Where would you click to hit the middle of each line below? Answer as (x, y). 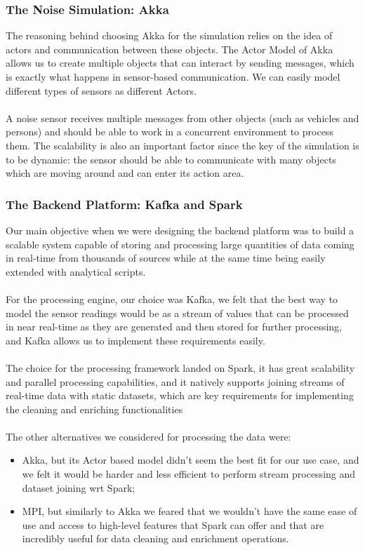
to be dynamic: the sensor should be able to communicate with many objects (171, 159)
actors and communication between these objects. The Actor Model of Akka (170, 49)
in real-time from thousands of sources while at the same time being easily (166, 258)
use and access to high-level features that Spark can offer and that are (173, 524)
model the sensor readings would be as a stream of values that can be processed (177, 313)
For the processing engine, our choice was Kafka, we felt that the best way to (172, 299)
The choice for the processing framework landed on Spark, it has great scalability (180, 367)
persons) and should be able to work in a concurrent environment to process (170, 132)
